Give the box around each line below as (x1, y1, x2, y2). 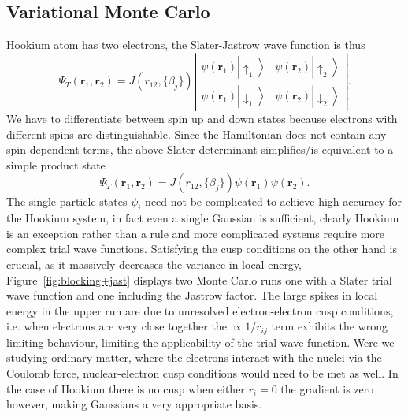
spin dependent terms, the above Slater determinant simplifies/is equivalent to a (6, 141, 394, 158)
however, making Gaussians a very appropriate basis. (6, 396, 262, 412)
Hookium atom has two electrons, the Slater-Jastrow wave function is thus (6, 36, 365, 53)
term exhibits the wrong (271, 318, 388, 334)
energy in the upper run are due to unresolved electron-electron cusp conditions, (6, 302, 394, 318)
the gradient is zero (280, 380, 374, 397)
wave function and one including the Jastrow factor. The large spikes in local (6, 287, 378, 303)
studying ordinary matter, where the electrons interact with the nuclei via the (6, 349, 382, 366)
